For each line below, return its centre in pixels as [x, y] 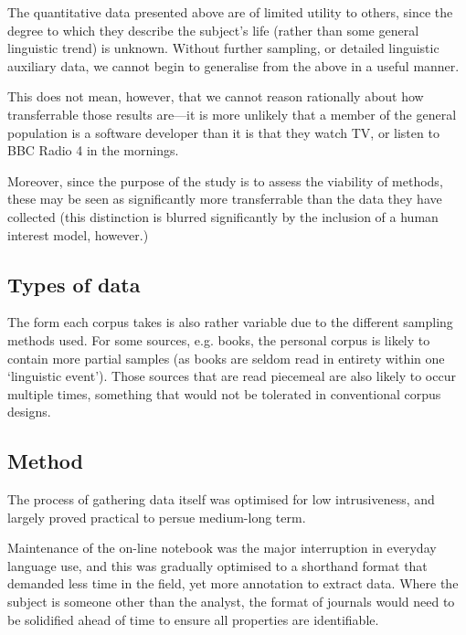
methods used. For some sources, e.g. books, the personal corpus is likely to [219, 339]
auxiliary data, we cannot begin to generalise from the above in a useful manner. [233, 65]
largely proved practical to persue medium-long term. [157, 517]
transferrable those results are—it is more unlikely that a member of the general [232, 114]
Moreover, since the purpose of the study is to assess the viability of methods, [225, 180]
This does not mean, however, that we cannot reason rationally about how [216, 96]
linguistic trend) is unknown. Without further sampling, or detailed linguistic [223, 48]
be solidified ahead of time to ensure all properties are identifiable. [193, 619]
